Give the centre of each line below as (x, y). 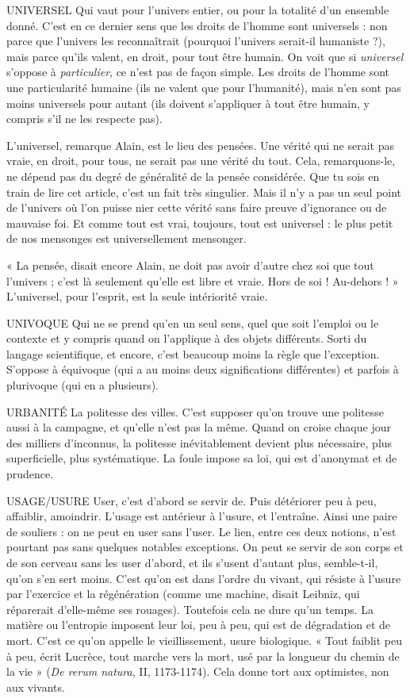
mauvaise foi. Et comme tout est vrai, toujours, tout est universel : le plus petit (200, 222)
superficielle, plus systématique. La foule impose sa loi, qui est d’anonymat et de (202, 458)
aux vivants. (36, 686)
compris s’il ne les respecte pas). (84, 119)
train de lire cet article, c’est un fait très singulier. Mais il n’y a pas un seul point (204, 192)
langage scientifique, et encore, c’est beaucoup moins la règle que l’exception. (193, 353)
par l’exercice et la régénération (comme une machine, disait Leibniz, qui (183, 594)
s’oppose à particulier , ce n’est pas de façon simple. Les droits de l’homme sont (198, 72)
